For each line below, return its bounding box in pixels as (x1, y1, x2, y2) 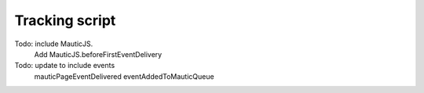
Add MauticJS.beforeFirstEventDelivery (34, 49, 163, 59)
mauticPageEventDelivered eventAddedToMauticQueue (34, 71, 215, 81)
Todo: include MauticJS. (14, 39, 93, 48)
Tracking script (14, 12, 116, 29)
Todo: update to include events (14, 61, 115, 70)
